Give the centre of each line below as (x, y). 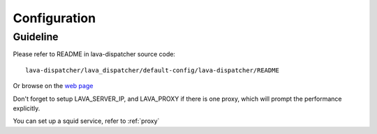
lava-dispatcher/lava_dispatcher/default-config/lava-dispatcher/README (152, 70)
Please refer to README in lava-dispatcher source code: (94, 54)
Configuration (54, 18)
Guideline (36, 37)
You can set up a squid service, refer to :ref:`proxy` (86, 121)
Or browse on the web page (53, 86)
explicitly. (27, 108)
